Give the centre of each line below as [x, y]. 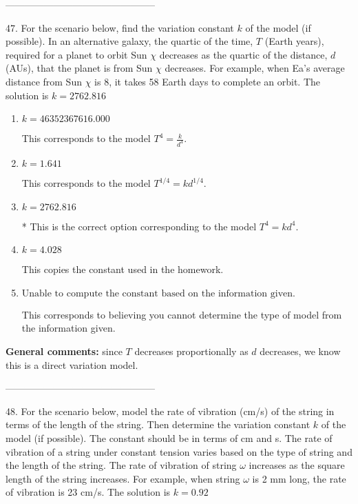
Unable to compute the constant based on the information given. [158, 293]
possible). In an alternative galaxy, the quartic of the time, [129, 41]
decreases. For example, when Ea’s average [255, 68]
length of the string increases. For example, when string [123, 478]
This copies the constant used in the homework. [123, 269]
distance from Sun [44, 81]
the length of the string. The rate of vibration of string [121, 465]
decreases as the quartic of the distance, [243, 54]
